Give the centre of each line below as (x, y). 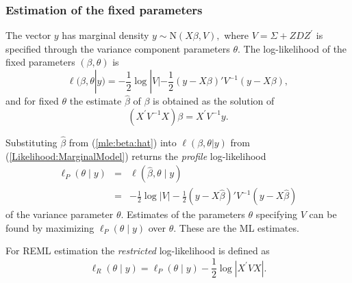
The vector (28, 35)
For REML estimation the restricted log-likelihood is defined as (138, 251)
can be (323, 214)
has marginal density (105, 35)
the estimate (96, 101)
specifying (277, 214)
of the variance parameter (60, 214)
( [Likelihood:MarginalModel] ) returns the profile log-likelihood (136, 156)
